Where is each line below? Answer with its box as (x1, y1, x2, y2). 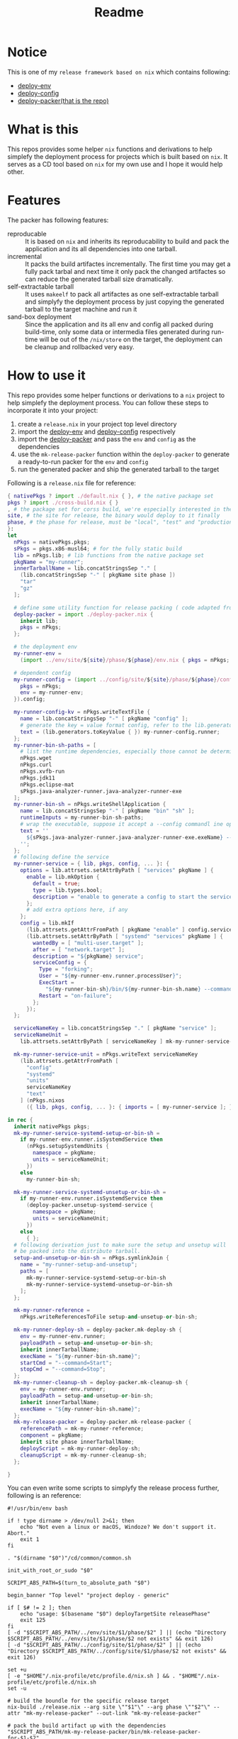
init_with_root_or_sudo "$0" (7, 1567, 93, 1574)
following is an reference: (7, 1491, 81, 1500)
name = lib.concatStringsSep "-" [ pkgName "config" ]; (20, 715, 189, 722)
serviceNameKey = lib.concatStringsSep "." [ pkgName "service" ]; (13, 1025, 217, 1032)
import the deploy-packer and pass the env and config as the (17, 434, 196, 443)
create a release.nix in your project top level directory (17, 419, 177, 428)
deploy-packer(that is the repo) (17, 96, 109, 105)
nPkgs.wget (20, 755, 52, 762)
